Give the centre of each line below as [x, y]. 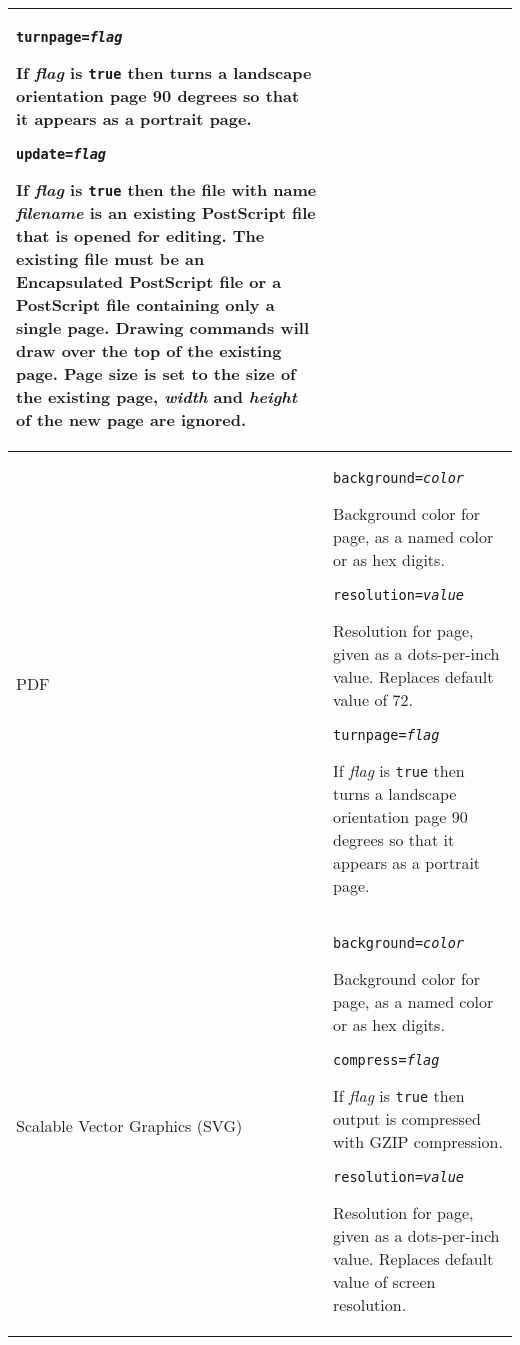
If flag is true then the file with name [166, 189]
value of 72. [373, 699]
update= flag [61, 154]
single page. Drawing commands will [162, 327]
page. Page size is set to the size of [156, 373]
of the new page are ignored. [131, 419]
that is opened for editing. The [140, 235]
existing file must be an [110, 258]
